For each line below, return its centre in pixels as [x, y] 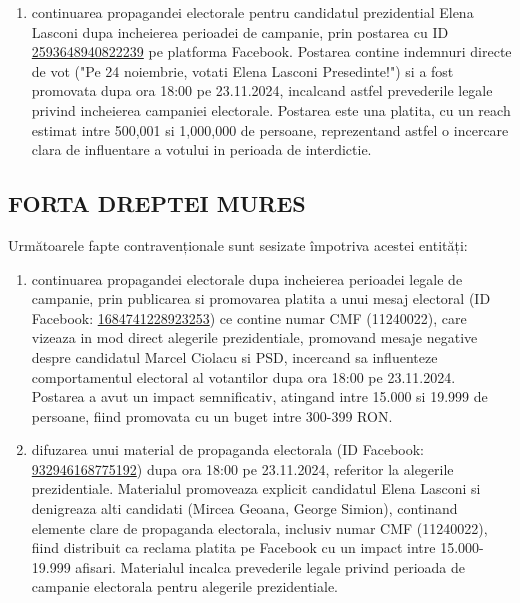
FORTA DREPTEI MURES [157, 203]
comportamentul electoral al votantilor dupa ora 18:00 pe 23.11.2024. [243, 376]
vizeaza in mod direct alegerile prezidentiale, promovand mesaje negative [254, 337]
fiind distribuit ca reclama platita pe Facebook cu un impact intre [233, 547]
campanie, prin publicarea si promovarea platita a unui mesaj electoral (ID [261, 298]
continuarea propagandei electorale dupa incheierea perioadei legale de [247, 278]
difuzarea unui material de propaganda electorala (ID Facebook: [227, 449]
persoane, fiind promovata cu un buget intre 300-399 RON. [212, 415]
